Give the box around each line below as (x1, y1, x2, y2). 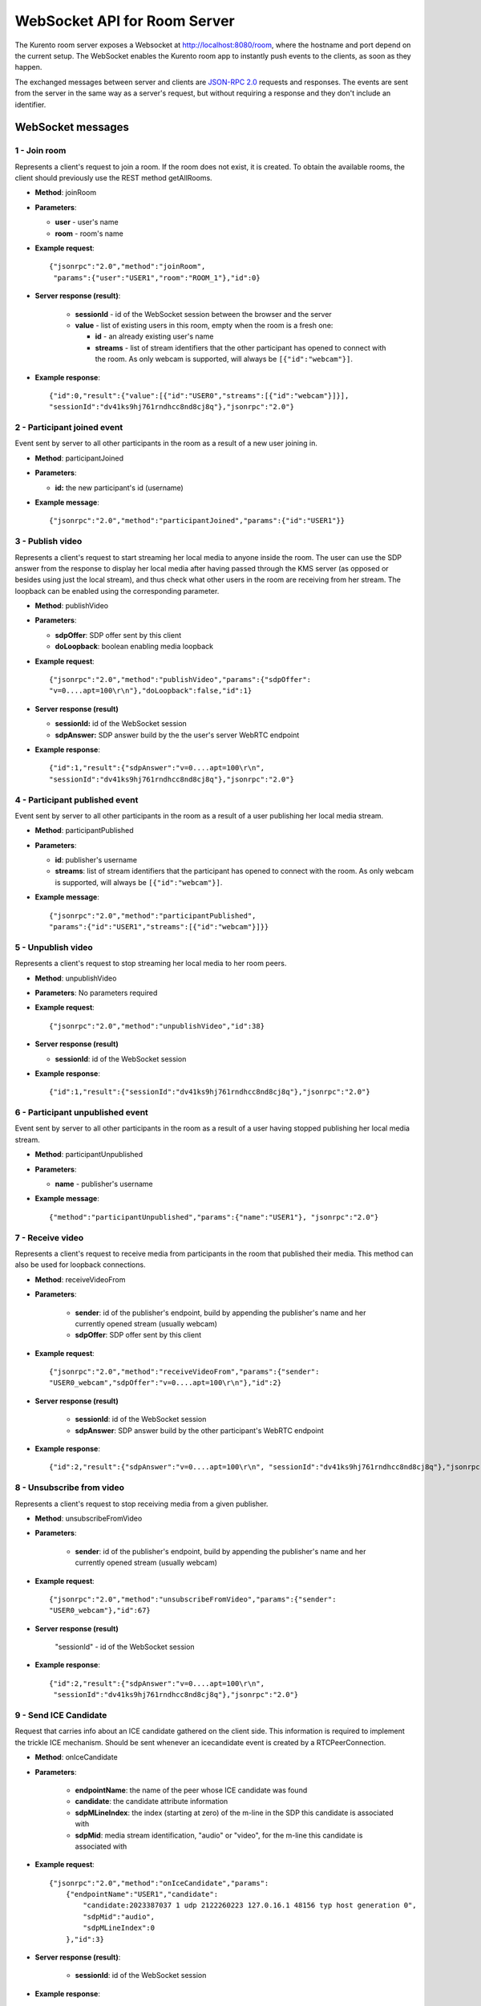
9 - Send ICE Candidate (14, 1710, 107, 1720)
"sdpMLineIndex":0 (83, 1923, 156, 1933)
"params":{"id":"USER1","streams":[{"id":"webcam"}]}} (49, 923, 269, 932)
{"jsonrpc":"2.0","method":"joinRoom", (49, 262, 206, 271)
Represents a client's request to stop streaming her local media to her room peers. (14, 959, 287, 968)
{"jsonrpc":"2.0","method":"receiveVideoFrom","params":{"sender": (49, 1367, 320, 1376)
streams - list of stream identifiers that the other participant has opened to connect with (95, 343, 386, 352)
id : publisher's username (55, 855, 138, 865)
